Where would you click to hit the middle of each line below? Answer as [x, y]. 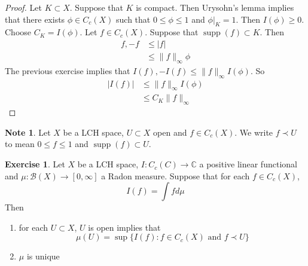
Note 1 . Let [28, 132]
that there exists [35, 19]
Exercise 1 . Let [35, 164]
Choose [18, 32]
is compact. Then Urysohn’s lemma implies [215, 7]
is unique [43, 256]
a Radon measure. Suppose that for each [176, 175]
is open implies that [124, 227]
